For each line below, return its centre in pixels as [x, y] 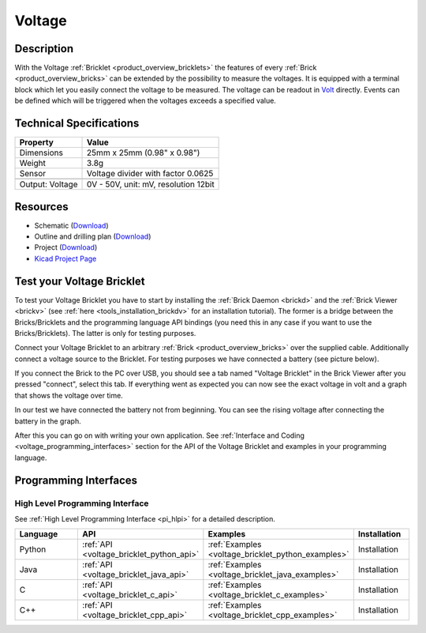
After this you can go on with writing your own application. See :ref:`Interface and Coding [160, 435]
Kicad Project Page [65, 258]
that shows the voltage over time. [69, 395]
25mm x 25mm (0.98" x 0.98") [144, 153]
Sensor [33, 174]
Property [37, 142]
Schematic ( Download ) [72, 225]
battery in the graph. [48, 421]
